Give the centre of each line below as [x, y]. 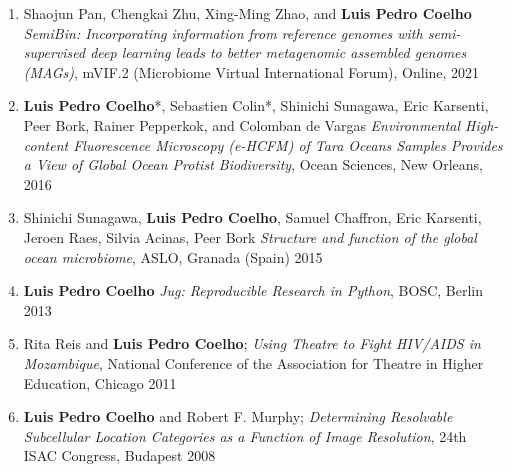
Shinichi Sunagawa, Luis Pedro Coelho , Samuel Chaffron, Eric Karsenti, [252, 217]
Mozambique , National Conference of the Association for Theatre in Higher [253, 362]
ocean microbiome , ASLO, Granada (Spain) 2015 [173, 256]
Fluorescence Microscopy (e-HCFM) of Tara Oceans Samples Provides [288, 144]
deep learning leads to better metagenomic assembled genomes [278, 52]
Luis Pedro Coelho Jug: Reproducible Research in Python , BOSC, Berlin [253, 290]
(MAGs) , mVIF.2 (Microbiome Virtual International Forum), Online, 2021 [251, 71]
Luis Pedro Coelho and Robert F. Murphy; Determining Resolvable [238, 416]
